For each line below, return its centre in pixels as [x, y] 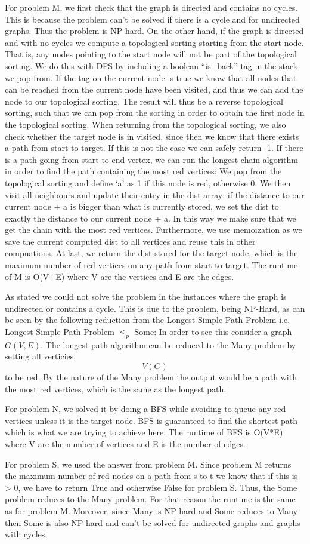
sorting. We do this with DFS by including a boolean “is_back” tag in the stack [151, 65]
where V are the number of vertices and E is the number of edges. [125, 443]
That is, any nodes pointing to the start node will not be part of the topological [151, 54]
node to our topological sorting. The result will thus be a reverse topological [144, 101]
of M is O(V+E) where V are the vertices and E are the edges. [120, 276]
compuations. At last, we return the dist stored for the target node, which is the [151, 253]
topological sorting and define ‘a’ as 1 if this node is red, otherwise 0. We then [148, 182]
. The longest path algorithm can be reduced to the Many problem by [168, 344]
